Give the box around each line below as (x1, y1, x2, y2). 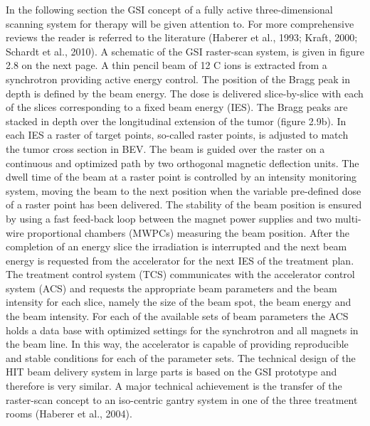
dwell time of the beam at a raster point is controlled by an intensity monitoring (6, 169, 357, 184)
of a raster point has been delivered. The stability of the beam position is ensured (6, 197, 362, 212)
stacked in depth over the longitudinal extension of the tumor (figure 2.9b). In (6, 113, 347, 128)
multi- (334, 211, 361, 225)
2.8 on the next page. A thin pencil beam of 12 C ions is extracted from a (6, 58, 327, 73)
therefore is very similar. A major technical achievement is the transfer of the (6, 378, 342, 393)
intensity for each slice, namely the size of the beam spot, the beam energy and (6, 294, 351, 309)
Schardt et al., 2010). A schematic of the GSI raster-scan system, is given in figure (6, 43, 364, 58)
